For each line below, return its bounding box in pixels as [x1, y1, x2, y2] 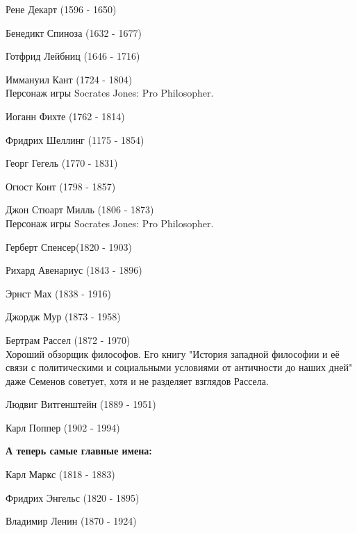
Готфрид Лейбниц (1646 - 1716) [6, 49, 140, 63]
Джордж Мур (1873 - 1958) [6, 309, 121, 324]
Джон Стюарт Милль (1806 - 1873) [6, 202, 154, 217]
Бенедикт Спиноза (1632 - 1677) [6, 25, 142, 40]
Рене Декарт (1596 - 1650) [6, 2, 117, 16]
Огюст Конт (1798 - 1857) [6, 179, 116, 193]
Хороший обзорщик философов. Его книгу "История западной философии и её [6, 346, 340, 361]
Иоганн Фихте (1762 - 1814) [6, 108, 125, 123]
